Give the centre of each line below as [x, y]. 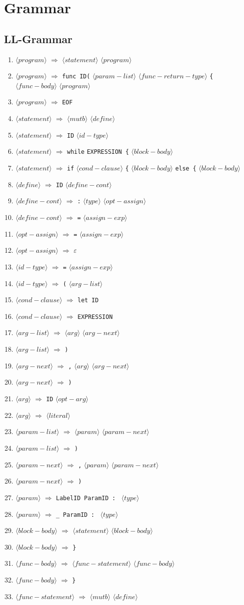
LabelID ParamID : [86, 498]
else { [186, 168]
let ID [88, 301]
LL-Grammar [38, 38]
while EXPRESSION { [98, 152]
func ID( [76, 77]
